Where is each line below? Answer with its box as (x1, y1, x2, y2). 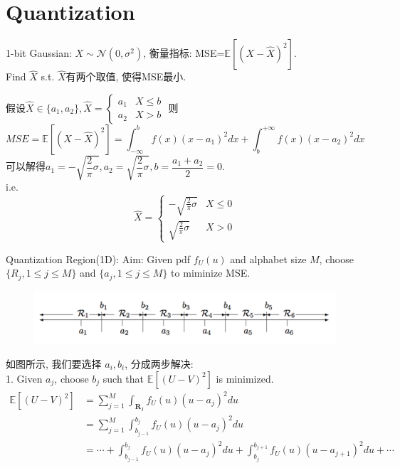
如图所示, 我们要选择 (6, 356, 102, 371)
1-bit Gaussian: (6, 46, 72, 60)
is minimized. (216, 371, 274, 385)
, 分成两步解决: (125, 356, 194, 371)
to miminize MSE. (171, 265, 251, 280)
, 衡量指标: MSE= (143, 46, 225, 60)
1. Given (6, 371, 43, 385)
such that (102, 371, 144, 385)
